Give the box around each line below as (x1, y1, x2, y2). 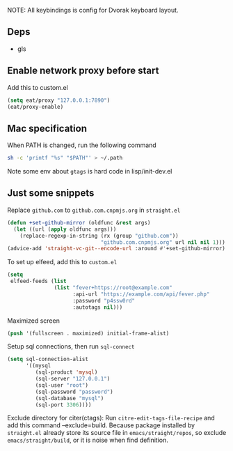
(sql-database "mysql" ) (35, 395, 104, 402)
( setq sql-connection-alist (7, 356, 89, 363)
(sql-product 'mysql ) (35, 369, 98, 376)
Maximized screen (7, 316, 61, 325)
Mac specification (7, 122, 87, 135)
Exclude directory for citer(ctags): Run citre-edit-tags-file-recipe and (7, 414, 215, 422)
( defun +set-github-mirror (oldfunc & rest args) (7, 219, 151, 226)
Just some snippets (7, 188, 95, 199)
